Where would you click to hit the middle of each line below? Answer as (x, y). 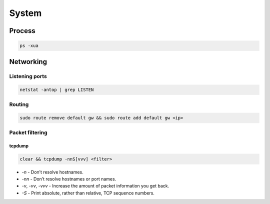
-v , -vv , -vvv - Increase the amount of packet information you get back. (95, 186)
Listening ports (28, 76)
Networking (28, 62)
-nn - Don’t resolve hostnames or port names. (69, 179)
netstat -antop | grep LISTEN (57, 90)
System (25, 13)
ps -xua (29, 46)
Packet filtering (28, 132)
